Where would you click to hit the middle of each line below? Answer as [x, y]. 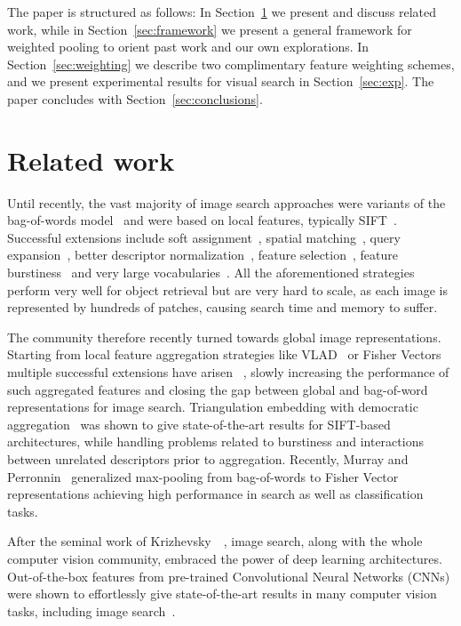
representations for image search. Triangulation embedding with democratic [213, 407]
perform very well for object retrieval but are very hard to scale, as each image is [227, 289]
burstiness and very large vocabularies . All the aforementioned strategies [211, 273]
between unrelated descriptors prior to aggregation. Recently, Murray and [208, 459]
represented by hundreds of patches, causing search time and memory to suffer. [223, 307]
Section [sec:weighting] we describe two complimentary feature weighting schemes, [231, 64]
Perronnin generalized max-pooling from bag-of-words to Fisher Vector [203, 476]
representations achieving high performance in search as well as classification [215, 494]
